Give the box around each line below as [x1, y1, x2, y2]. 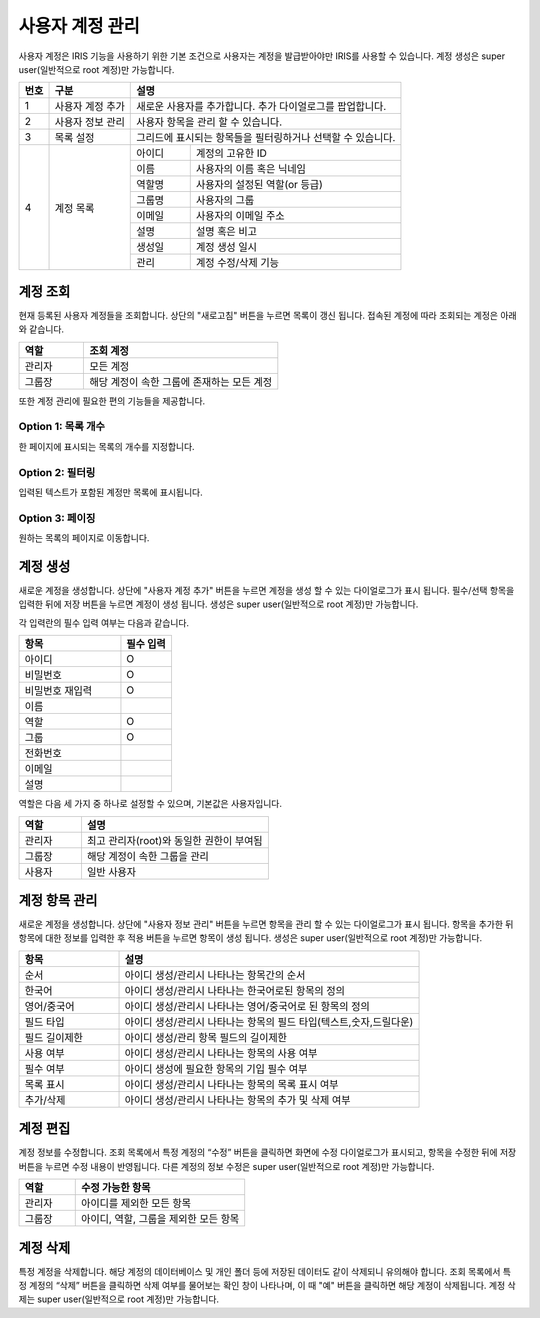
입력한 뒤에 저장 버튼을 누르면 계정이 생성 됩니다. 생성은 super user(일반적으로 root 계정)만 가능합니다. [18, 598, 419, 610]
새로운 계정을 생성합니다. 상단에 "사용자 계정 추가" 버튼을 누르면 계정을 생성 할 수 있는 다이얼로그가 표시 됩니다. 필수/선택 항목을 [18, 584, 515, 596]
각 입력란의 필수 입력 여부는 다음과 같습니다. [18, 616, 190, 629]
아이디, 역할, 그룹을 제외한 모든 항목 [81, 1212, 240, 1226]
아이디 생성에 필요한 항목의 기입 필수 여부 [124, 1061, 308, 1075]
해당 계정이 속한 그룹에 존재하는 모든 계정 [89, 375, 273, 389]
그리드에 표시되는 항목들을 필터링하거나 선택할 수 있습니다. [136, 131, 396, 145]
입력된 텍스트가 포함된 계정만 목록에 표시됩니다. [18, 486, 204, 498]
